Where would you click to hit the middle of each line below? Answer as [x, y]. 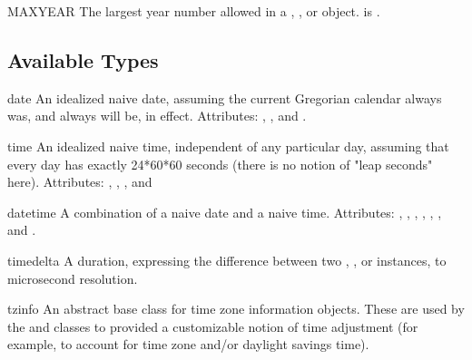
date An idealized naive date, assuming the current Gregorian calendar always [225, 97]
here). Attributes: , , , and [80, 182]
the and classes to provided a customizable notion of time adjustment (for [213, 326]
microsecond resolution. [73, 278]
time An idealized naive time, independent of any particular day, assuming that [228, 146]
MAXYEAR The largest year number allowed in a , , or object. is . [194, 11]
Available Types [83, 59]
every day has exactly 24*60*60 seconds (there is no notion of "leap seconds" [220, 164]
